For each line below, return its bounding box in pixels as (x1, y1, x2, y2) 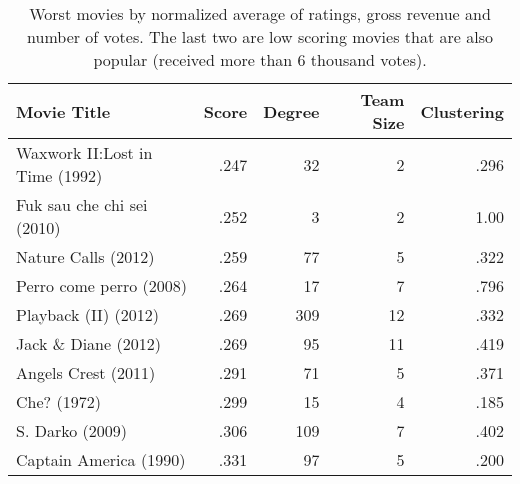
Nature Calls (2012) (16, 245, 155, 268)
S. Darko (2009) (16, 419, 127, 442)
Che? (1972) (16, 390, 101, 413)
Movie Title (16, 99, 111, 123)
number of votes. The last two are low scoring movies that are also (27, 25, 493, 48)
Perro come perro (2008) (16, 274, 188, 297)
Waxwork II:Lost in (16, 141, 153, 164)
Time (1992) (16, 164, 103, 187)
